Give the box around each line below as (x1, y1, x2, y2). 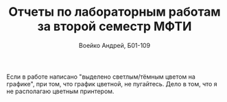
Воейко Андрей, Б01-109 (78, 41, 151, 49)
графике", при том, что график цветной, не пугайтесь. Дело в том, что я (6, 79, 217, 88)
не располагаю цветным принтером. (6, 87, 115, 95)
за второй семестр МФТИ (37, 18, 192, 34)
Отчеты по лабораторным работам (8, 4, 221, 20)
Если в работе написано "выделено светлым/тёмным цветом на (6, 73, 196, 81)
